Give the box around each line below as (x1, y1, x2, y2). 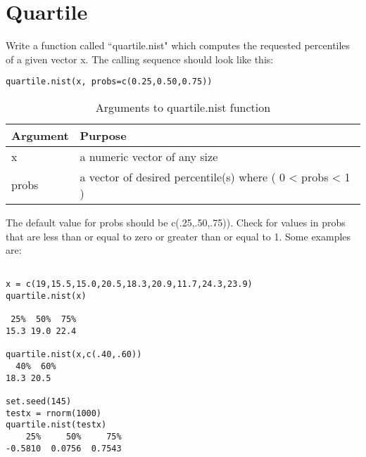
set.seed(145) (6, 396, 72, 406)
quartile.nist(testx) (6, 420, 107, 430)
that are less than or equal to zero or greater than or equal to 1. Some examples (6, 228, 351, 243)
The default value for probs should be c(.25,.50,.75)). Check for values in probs (6, 214, 346, 229)
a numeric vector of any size (80, 148, 218, 165)
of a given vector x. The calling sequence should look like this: (6, 51, 274, 66)
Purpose (80, 127, 127, 143)
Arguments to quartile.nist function (95, 98, 271, 115)
